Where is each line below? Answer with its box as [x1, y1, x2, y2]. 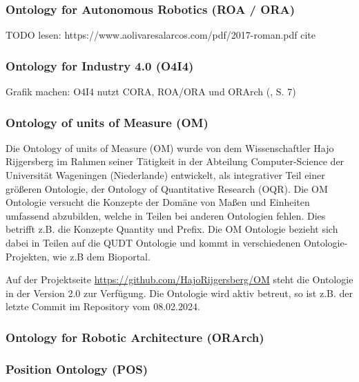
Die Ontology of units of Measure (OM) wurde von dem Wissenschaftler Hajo [6, 140, 334, 155]
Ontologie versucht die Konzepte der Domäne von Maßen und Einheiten [6, 195, 310, 209]
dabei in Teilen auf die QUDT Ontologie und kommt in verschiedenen [6, 236, 301, 249]
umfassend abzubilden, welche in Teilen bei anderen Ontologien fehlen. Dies [6, 208, 326, 222]
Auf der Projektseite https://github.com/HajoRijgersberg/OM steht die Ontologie [6, 272, 353, 287]
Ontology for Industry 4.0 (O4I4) [6, 57, 194, 74]
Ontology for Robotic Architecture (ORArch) [6, 328, 264, 345]
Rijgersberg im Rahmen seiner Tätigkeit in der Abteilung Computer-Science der [6, 154, 345, 169]
